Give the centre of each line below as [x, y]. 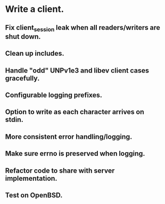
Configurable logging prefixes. [54, 95]
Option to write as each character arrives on [75, 112]
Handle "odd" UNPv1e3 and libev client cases [77, 70]
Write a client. [35, 9]
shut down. [23, 37]
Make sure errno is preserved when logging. [75, 153]
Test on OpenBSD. [34, 195]
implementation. [31, 178]
